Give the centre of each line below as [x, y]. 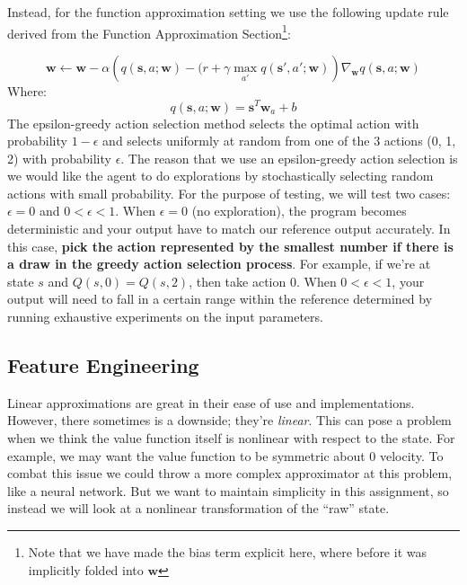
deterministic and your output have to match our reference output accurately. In [229, 229]
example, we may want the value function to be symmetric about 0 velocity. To [225, 455]
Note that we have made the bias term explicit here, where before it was [227, 552]
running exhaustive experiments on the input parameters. [165, 317]
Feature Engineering [103, 365]
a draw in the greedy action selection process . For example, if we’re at [219, 264]
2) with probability [59, 158]
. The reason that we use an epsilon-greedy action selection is [289, 158]
